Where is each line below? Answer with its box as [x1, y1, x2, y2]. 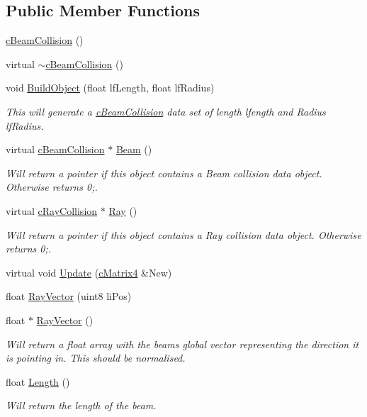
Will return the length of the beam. [6, 398, 157, 413]
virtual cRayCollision [6, 203, 98, 218]
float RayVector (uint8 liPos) [6, 289, 132, 304]
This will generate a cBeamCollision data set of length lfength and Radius [6, 104, 326, 118]
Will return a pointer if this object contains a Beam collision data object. [6, 165, 322, 180]
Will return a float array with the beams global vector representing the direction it [6, 336, 359, 351]
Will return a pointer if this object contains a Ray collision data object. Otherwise [6, 227, 361, 242]
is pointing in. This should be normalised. [6, 350, 186, 365]
